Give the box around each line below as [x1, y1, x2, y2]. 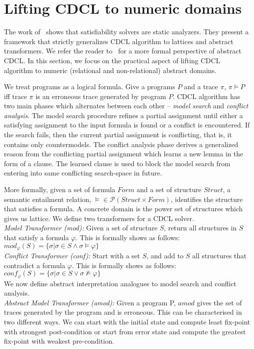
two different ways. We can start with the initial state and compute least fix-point [4, 317, 251, 327]
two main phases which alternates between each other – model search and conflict [4, 100, 249, 111]
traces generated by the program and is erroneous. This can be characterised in [4, 307, 242, 317]
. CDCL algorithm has [173, 91, 240, 101]
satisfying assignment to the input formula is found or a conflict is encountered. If [4, 120, 250, 130]
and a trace [184, 81, 218, 92]
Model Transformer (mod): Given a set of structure [4, 223, 158, 233]
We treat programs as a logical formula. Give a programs [4, 81, 175, 92]
